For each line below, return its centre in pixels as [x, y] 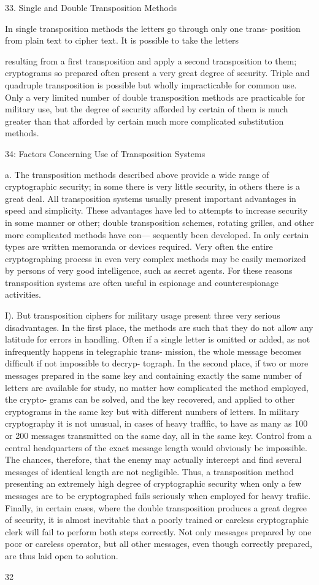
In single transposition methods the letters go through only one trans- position [153, 28]
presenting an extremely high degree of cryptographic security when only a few [153, 483]
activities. [23, 294]
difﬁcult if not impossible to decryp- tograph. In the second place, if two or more [157, 363]
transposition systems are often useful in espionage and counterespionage [142, 282]
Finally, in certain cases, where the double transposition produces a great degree [156, 507]
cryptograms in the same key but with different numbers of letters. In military [152, 411]
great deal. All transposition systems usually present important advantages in [151, 198]
